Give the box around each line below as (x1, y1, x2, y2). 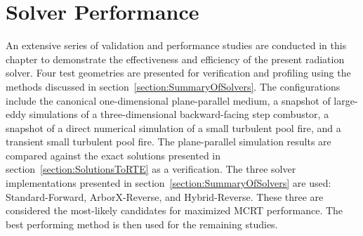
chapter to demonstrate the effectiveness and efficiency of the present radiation (6, 51, 345, 66)
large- (334, 93, 358, 107)
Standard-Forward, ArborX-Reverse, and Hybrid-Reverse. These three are (6, 189, 324, 204)
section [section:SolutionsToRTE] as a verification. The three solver (6, 162, 296, 176)
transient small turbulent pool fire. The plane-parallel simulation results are (6, 134, 331, 149)
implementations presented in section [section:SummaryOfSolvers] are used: (6, 176, 331, 190)
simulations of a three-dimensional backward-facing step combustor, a (29, 107, 329, 122)
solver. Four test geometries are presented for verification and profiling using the (6, 65, 351, 80)
